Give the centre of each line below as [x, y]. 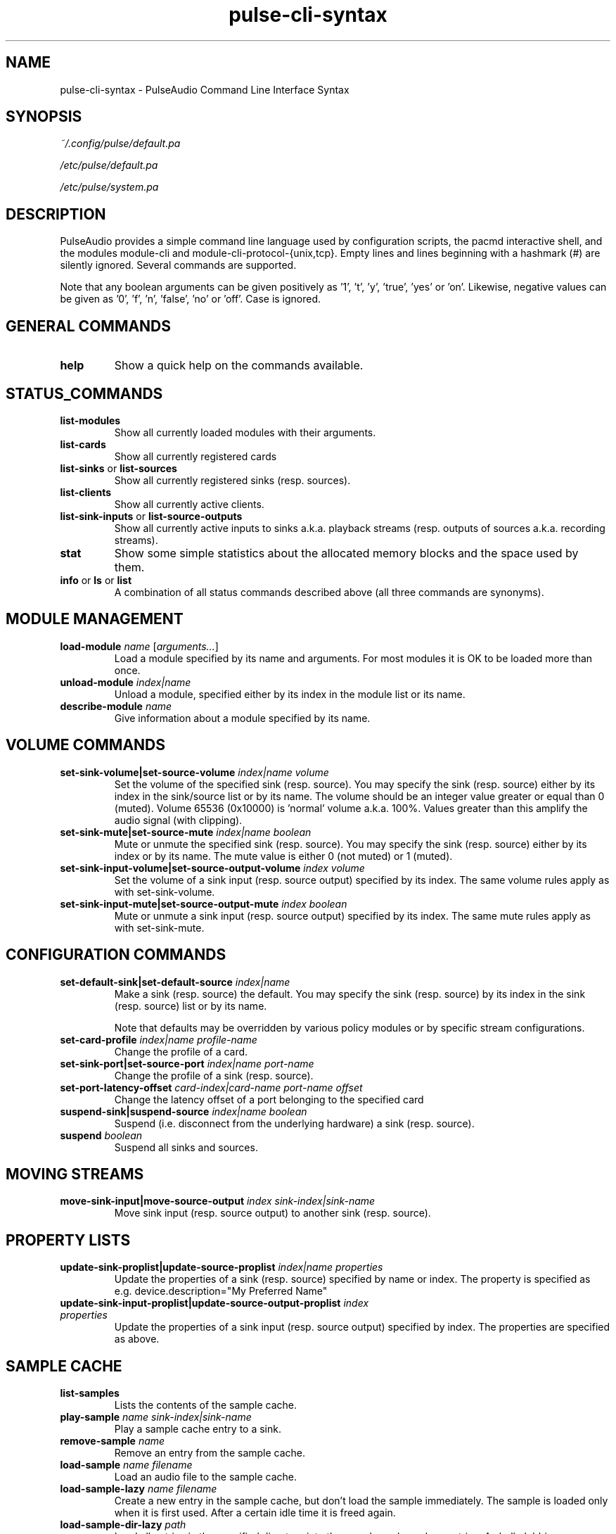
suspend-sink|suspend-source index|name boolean [184, 1111]
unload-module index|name [126, 682]
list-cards [83, 444]
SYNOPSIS [44, 117]
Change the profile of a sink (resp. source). [214, 1075]
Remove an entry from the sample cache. [210, 1453]
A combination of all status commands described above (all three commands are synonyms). [329, 592]
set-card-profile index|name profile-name [159, 1039]
